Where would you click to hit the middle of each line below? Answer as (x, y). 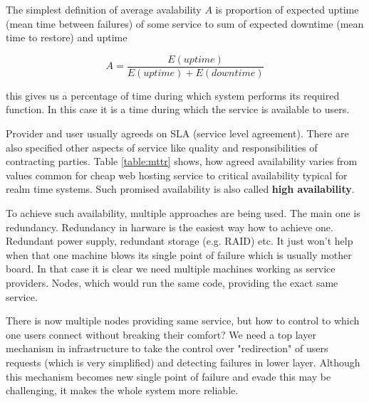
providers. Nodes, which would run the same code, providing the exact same (172, 282)
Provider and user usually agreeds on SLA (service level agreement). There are (177, 133)
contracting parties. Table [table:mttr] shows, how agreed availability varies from (182, 161)
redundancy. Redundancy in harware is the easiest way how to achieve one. (170, 227)
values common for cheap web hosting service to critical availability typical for (177, 175)
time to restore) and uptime (67, 37)
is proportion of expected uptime (287, 9)
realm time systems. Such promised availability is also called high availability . (180, 189)
